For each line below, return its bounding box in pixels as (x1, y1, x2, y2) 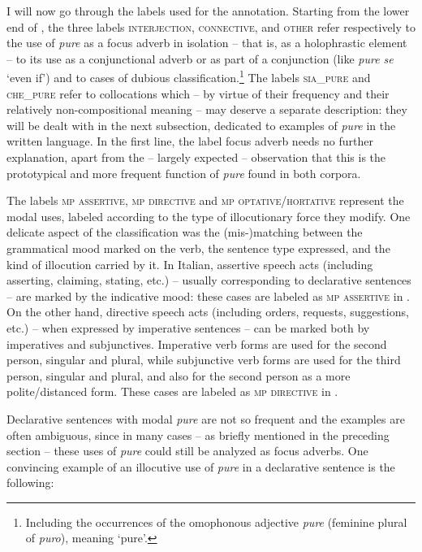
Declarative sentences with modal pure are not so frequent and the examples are (6, 410, 405, 427)
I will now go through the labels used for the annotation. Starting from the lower (6, 2, 410, 19)
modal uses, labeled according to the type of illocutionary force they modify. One (6, 207, 411, 224)
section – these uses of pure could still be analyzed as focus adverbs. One (6, 442, 368, 459)
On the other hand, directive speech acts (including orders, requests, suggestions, (6, 303, 409, 320)
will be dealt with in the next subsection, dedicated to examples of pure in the (6, 116, 396, 133)
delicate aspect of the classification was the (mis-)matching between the (6, 224, 363, 241)
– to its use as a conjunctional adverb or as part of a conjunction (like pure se (6, 50, 394, 67)
